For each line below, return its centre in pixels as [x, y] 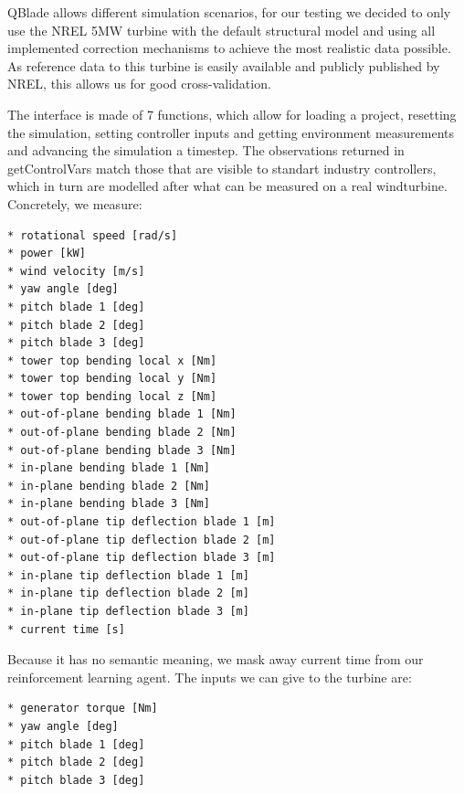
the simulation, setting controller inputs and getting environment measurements [231, 132]
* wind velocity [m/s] [76, 271]
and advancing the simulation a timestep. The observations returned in [206, 150]
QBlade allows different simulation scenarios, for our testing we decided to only [229, 12]
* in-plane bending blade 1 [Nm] [109, 468]
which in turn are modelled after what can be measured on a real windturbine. [227, 186]
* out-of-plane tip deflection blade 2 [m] [142, 540]
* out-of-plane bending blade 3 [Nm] [122, 450]
